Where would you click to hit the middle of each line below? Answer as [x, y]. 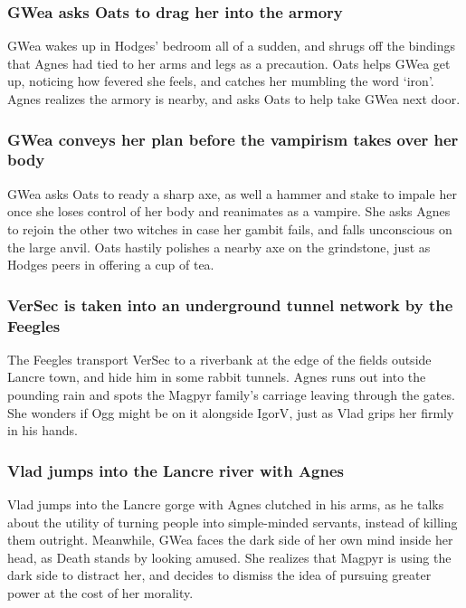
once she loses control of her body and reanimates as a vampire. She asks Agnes [229, 211]
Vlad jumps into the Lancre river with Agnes [176, 470]
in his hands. [43, 430]
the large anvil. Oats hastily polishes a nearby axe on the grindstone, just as [219, 247]
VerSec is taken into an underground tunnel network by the [230, 304]
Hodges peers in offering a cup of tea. [111, 265]
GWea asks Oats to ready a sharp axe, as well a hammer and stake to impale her [232, 193]
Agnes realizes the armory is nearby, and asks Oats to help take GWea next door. [234, 99]
